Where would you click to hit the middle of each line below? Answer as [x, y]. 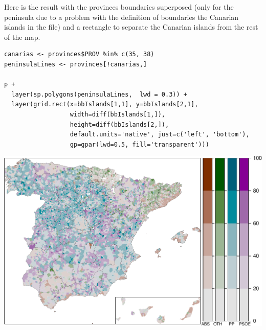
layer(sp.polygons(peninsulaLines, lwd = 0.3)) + [99, 94]
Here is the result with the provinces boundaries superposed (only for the [119, 7]
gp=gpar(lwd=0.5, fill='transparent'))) [139, 144]
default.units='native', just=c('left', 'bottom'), [160, 135]
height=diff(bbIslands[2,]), [119, 124]
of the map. [22, 37]
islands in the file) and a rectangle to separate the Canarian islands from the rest [131, 27]
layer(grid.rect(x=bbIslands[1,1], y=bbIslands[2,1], [105, 104]
